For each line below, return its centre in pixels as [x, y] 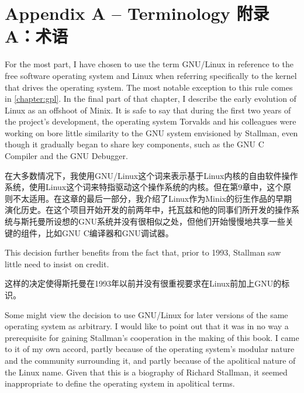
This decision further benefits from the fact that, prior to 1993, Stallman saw [143, 252]
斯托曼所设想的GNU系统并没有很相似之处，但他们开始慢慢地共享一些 [153, 221]
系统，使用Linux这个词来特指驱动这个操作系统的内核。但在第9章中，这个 [144, 187]
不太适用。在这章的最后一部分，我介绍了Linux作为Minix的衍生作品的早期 [152, 198]
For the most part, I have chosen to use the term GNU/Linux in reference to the [149, 64]
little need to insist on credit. [57, 263]
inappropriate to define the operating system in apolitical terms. [120, 383]
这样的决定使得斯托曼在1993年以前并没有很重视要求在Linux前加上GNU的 [143, 283]
